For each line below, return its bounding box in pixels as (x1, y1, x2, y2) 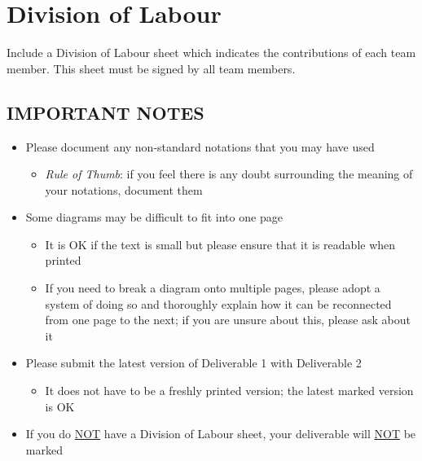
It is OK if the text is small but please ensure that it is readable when (45, 235, 396, 252)
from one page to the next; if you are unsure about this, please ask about (45, 311, 411, 328)
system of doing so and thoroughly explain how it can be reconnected (45, 295, 392, 312)
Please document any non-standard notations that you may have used (25, 138, 375, 155)
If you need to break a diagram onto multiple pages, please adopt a (45, 279, 380, 296)
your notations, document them (45, 181, 203, 198)
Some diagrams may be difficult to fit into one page (25, 209, 283, 226)
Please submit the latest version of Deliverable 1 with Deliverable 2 (25, 354, 362, 371)
